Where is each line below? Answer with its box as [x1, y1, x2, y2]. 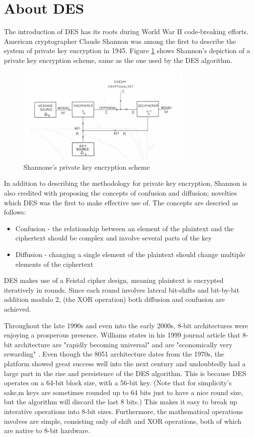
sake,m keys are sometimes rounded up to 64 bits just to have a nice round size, [4, 387, 243, 397]
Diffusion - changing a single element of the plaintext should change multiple [15, 249, 245, 259]
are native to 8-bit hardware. [4, 425, 90, 436]
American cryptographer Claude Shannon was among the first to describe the [4, 36, 236, 46]
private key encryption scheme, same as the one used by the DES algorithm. [4, 55, 233, 65]
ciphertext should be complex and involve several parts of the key [15, 233, 212, 243]
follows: [4, 207, 26, 217]
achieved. [4, 303, 31, 314]
